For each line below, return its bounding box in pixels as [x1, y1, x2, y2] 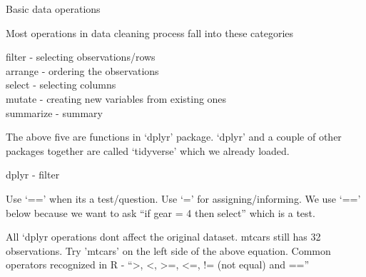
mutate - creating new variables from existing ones [6, 91, 227, 106]
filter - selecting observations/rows [6, 49, 156, 64]
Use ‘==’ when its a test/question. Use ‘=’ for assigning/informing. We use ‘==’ [6, 191, 361, 206]
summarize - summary [6, 105, 103, 120]
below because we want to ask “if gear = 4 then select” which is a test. [6, 205, 315, 220]
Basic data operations [6, 1, 101, 16]
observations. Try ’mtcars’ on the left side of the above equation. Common [6, 243, 331, 258]
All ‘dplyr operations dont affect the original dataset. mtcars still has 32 [6, 229, 321, 244]
